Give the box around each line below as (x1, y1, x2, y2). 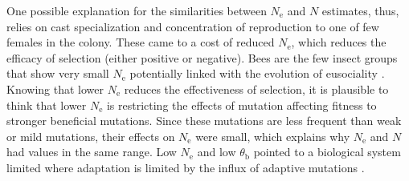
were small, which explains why (195, 127, 350, 144)
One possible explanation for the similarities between (6, 2, 267, 18)
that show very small (6, 65, 109, 82)
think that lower (6, 96, 87, 113)
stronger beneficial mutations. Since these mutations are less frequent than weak (6, 112, 402, 129)
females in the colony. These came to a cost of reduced (6, 34, 275, 50)
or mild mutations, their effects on (6, 127, 175, 144)
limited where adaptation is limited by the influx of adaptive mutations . (6, 159, 365, 175)
